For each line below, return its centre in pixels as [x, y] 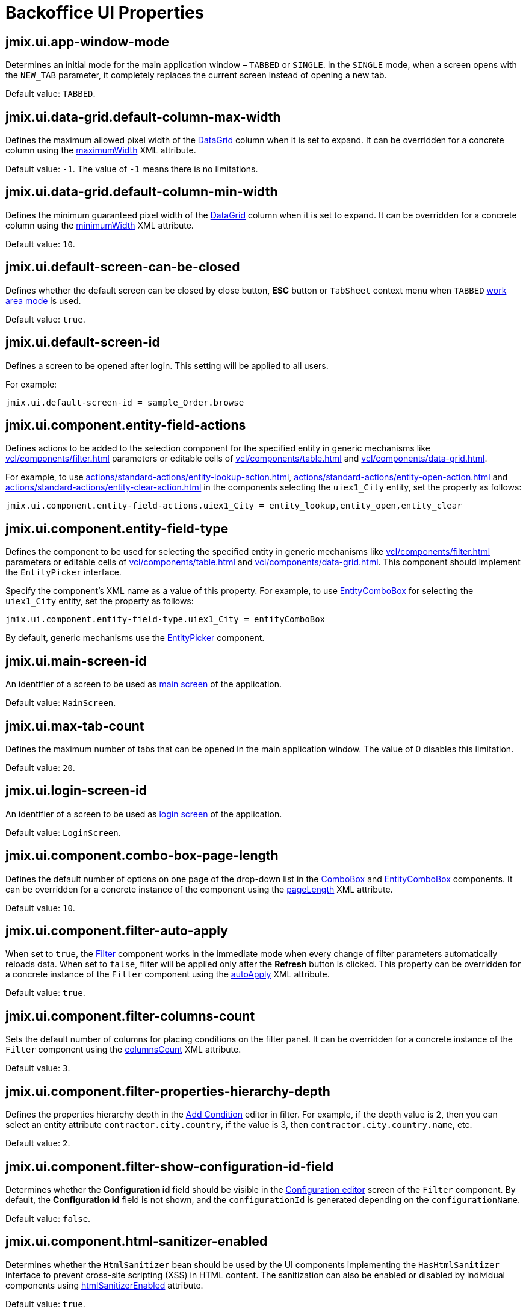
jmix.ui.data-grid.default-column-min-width [142, 192]
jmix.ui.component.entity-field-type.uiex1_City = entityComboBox [166, 620]
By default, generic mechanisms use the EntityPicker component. [135, 638]
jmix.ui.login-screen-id [76, 791]
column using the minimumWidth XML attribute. [100, 225]
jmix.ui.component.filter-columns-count [130, 1016]
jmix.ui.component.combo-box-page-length [142, 856]
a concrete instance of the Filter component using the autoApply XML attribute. [168, 974]
